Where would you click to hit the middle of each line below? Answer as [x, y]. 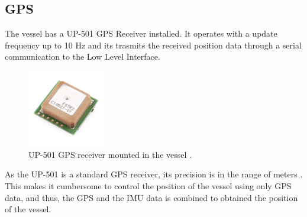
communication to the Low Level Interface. [83, 56]
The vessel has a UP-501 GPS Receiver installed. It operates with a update [141, 33]
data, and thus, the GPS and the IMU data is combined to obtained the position [151, 197]
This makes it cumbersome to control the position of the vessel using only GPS [148, 185]
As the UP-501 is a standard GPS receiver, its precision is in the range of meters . [154, 174]
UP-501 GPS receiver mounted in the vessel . [110, 154]
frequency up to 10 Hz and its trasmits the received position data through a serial [153, 45]
